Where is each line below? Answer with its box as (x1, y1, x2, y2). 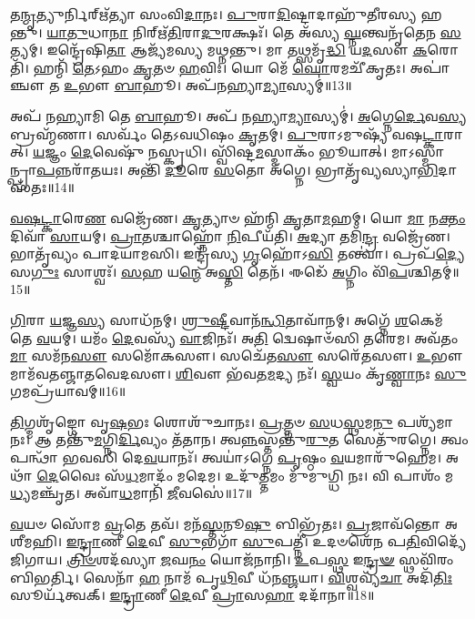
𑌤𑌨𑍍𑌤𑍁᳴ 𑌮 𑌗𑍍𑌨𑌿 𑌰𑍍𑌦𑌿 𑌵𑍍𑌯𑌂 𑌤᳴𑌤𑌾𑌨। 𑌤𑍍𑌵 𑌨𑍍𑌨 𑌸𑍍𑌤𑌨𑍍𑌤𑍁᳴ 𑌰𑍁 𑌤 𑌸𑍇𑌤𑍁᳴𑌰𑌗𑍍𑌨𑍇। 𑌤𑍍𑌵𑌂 (56, 430, 469, 449)
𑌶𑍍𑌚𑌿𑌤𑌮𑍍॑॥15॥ (407, 261, 460, 280)
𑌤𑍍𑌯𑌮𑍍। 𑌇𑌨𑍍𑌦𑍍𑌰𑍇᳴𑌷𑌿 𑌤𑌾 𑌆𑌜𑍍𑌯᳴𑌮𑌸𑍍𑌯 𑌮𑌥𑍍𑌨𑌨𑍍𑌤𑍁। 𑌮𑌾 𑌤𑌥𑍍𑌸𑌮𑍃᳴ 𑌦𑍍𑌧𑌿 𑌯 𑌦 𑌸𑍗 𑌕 (10, 40, 428, 59)
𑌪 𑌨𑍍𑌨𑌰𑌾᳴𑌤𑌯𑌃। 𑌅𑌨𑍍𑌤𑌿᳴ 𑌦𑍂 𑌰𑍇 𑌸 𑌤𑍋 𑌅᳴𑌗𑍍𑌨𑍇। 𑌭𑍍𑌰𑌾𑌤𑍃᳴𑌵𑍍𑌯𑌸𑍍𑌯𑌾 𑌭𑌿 (36, 159, 439, 178)
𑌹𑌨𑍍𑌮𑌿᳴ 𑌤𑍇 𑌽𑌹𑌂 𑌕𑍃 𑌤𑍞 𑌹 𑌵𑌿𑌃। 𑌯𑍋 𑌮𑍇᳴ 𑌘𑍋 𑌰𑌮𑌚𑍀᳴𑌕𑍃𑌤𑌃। (33, 57, 406, 76)
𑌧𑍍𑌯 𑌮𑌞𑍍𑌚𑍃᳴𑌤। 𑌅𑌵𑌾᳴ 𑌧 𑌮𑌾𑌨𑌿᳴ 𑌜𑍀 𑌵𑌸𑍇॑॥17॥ (10, 483, 253, 502)
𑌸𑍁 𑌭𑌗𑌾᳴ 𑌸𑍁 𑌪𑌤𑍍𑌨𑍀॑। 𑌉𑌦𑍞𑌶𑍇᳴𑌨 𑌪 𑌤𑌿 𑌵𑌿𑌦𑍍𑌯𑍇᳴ (168, 532, 467, 551)
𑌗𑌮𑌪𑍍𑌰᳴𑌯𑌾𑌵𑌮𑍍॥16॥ (10, 381, 126, 401)
